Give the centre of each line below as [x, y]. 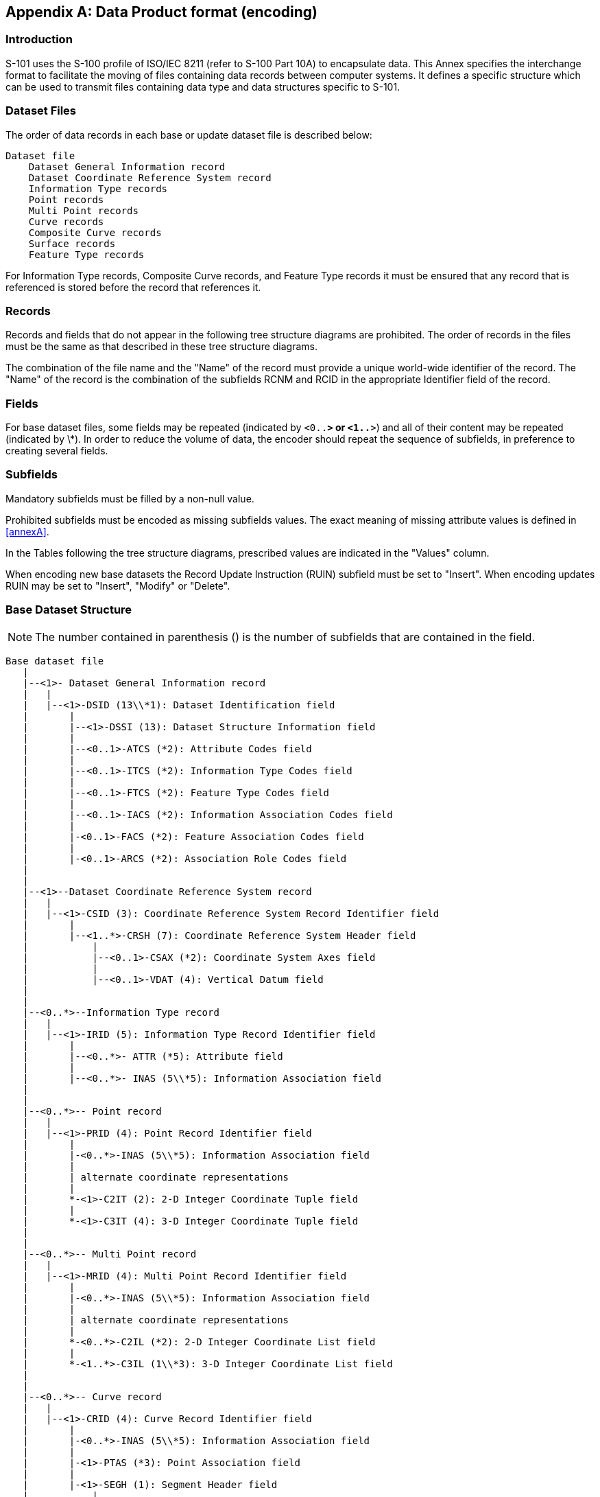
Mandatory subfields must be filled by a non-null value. [130, 498]
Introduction [39, 39]
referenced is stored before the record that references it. [133, 287]
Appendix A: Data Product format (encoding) [161, 12]
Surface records [72, 243]
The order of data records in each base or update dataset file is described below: [189, 135]
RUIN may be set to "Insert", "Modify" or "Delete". [118, 585]
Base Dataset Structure [69, 610]
